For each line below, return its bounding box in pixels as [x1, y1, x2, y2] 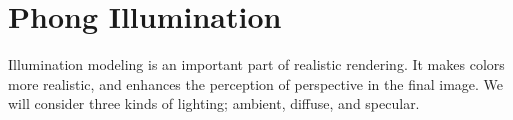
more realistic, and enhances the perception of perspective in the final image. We [8, 73, 504, 94]
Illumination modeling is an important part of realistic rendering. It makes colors [8, 54, 505, 75]
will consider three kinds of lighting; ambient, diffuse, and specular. [8, 93, 420, 114]
